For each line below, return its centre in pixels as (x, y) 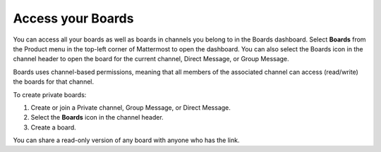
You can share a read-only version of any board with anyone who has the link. (126, 140)
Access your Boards (73, 18)
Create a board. (54, 127)
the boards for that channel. (54, 82)
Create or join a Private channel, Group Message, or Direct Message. (131, 107)
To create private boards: (50, 94)
